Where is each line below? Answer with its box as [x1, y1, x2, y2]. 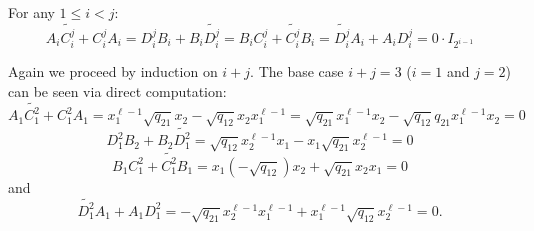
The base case [258, 61, 344, 82]
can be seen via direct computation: [8, 80, 227, 101]
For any [8, 2, 55, 22]
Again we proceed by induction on [8, 61, 218, 82]
